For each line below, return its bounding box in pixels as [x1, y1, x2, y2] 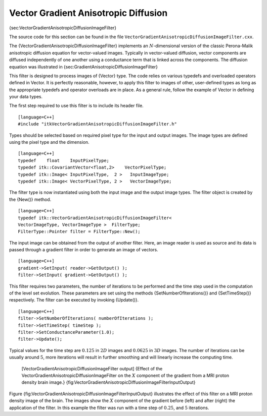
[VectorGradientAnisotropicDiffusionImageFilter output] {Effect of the [21, 365, 163, 371]
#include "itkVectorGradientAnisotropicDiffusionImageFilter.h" [18, 121, 178, 127]
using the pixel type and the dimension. [9, 139, 89, 145]
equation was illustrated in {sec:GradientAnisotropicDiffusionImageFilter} [9, 63, 158, 69]
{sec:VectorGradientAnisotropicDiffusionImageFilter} [9, 25, 117, 31]
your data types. [9, 94, 43, 100]
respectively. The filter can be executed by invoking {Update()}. [9, 297, 139, 303]
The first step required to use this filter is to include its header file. [9, 103, 144, 109]
